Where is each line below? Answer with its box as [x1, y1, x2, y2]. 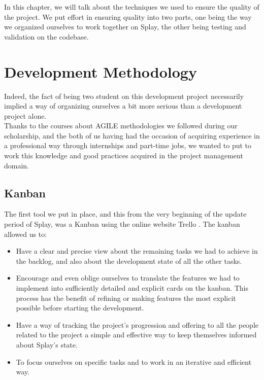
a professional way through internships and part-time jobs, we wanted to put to [4, 140, 252, 151]
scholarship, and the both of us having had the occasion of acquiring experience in [4, 130, 260, 141]
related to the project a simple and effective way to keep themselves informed [16, 329, 257, 340]
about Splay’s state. [16, 339, 78, 350]
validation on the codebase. [4, 31, 89, 42]
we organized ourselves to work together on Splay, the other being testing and [4, 21, 246, 32]
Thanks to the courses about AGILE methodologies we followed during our [4, 120, 238, 131]
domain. [4, 160, 29, 170]
